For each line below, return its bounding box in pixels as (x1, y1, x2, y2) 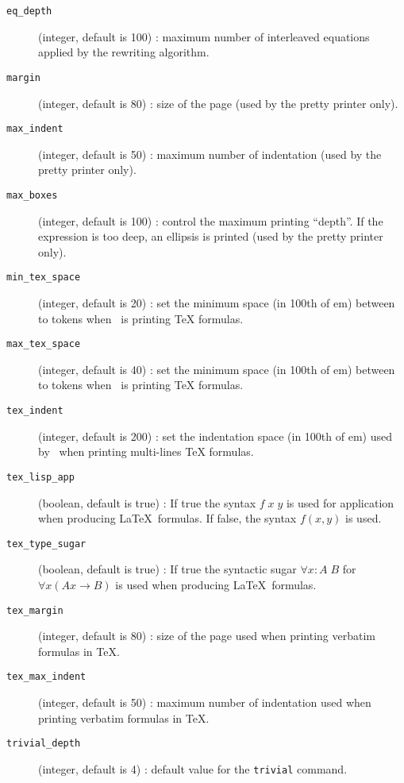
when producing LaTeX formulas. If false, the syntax (38, 510, 297, 526)
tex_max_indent (6, 671, 87, 683)
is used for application (286, 494, 394, 511)
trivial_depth (6, 738, 81, 750)
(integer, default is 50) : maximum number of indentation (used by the (38, 145, 382, 162)
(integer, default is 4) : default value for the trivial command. (38, 760, 348, 777)
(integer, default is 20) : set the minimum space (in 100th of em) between (38, 295, 395, 311)
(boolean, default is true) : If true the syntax (38, 494, 256, 511)
